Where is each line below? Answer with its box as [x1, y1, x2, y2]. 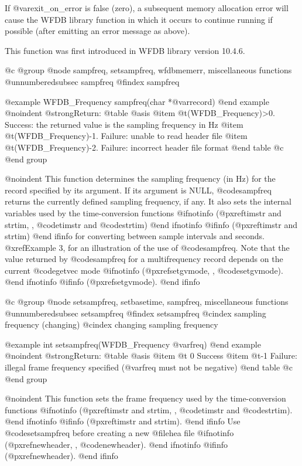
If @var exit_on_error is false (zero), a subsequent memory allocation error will [5, 2, 289, 13]
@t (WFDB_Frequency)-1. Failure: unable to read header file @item [5, 130, 248, 142]
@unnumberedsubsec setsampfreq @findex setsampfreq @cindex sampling [5, 307, 266, 319]
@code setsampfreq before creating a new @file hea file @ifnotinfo [5, 427, 234, 438]
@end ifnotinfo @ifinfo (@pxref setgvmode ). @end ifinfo [5, 275, 200, 288]
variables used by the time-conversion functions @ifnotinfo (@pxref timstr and [5, 206, 282, 219]
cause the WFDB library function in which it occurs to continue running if [5, 13, 273, 25]
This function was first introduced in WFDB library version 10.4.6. [5, 44, 245, 56]
